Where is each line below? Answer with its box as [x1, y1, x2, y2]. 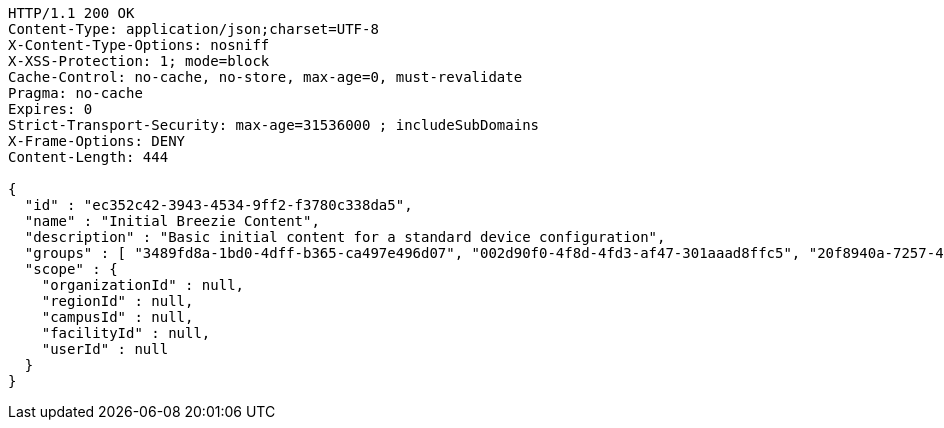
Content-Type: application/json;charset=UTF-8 [8, 21, 379, 37]
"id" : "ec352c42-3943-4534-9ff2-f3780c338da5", [24, 197, 413, 213]
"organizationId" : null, [41, 277, 245, 293]
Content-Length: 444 [8, 149, 169, 165]
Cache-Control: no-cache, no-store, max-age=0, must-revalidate [8, 69, 523, 85]
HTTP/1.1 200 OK [8, 5, 135, 21]
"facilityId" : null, [41, 325, 211, 341]
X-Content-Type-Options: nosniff [8, 37, 270, 53]
